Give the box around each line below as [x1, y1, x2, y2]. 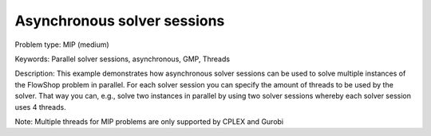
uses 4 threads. [14, 102, 67, 111]
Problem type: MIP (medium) [14, 40, 109, 49]
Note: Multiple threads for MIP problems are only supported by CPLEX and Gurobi [14, 116, 284, 126]
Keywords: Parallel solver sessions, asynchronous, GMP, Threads [14, 54, 231, 64]
